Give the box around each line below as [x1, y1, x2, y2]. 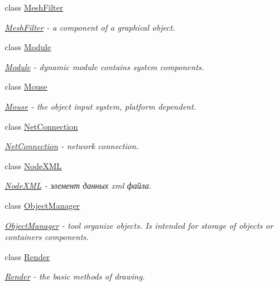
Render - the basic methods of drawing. [5, 270, 145, 282]
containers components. [5, 231, 89, 243]
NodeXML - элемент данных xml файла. [5, 179, 152, 192]
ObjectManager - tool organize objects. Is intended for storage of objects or [5, 219, 274, 231]
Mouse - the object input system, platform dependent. [5, 100, 197, 112]
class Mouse [5, 80, 48, 93]
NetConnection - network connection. [5, 140, 139, 152]
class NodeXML [5, 159, 62, 172]
